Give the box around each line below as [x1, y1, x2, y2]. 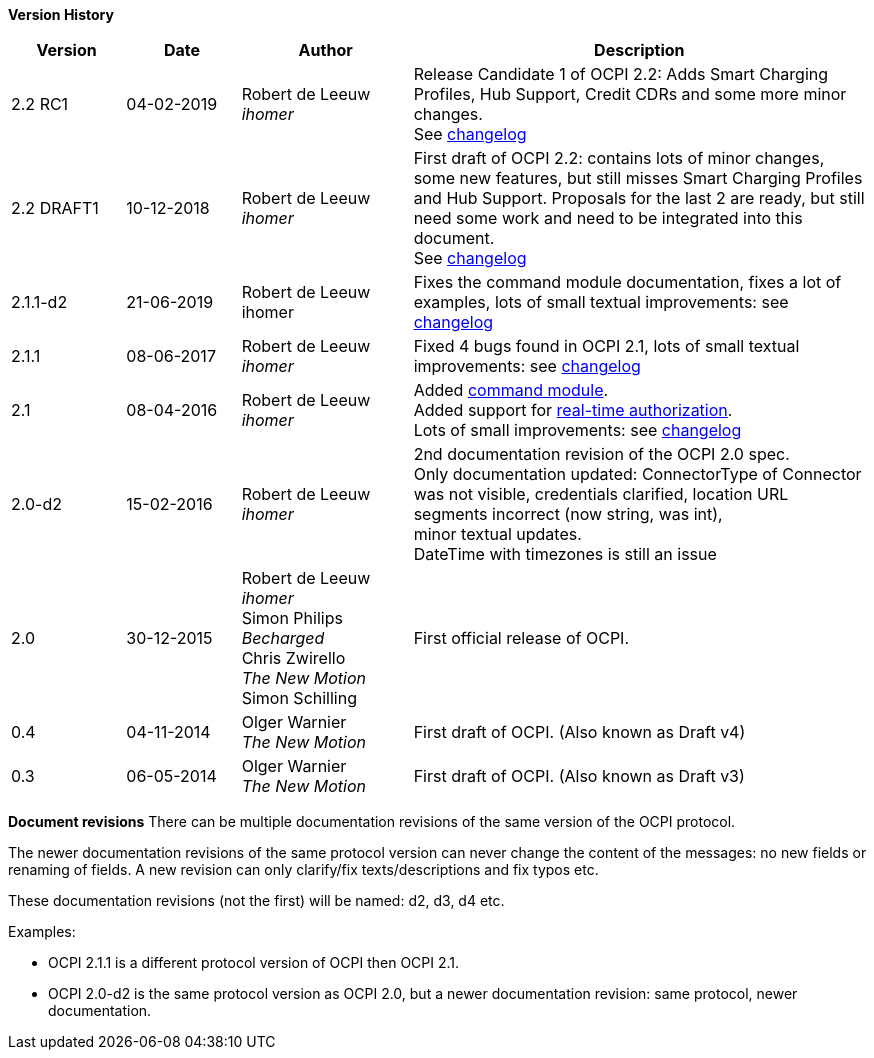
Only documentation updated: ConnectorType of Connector [413, 464, 862, 484]
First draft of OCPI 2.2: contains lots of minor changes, [413, 148, 825, 168]
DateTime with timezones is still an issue [413, 544, 717, 564]
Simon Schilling [241, 688, 357, 708]
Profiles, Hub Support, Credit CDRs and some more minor [413, 84, 847, 104]
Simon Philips [241, 608, 343, 628]
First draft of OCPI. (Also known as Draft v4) [413, 722, 746, 742]
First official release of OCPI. [413, 628, 630, 648]
